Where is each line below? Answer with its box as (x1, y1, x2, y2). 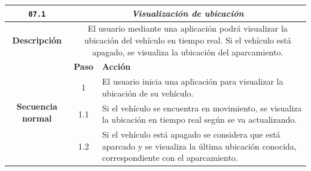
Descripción (12, 34, 62, 46)
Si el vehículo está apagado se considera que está (102, 128, 280, 141)
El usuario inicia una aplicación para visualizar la (102, 75, 283, 88)
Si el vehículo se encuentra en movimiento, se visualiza (102, 101, 302, 114)
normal (22, 111, 52, 124)
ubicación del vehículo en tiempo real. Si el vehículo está (84, 34, 291, 46)
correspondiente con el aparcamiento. (102, 151, 238, 164)
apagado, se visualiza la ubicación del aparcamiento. (92, 45, 283, 58)
